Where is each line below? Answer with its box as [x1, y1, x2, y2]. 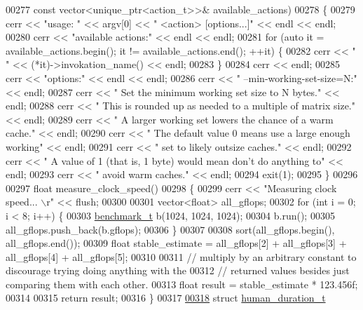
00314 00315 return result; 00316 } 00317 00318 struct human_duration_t [6, 290, 326, 305]
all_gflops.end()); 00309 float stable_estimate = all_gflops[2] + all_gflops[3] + [6, 236, 347, 250]
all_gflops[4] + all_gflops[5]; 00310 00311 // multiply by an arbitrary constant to [6, 249, 357, 264]
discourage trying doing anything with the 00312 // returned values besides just [6, 263, 350, 278]
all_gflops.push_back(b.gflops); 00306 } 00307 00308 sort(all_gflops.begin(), [6, 222, 335, 236]
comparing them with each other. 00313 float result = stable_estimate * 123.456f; [6, 276, 358, 291]
